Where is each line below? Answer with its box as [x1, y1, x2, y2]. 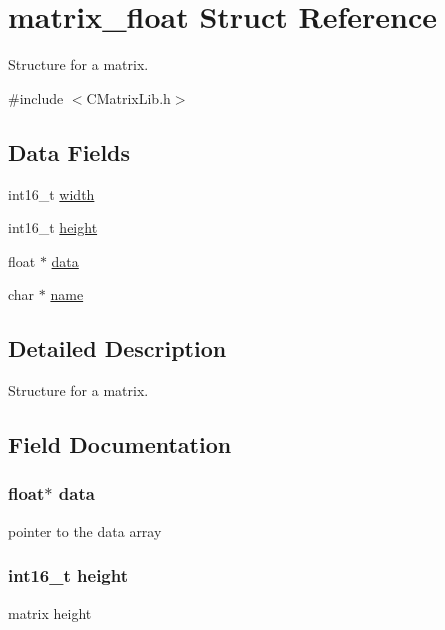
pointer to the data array [8, 520, 162, 541]
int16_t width [8, 183, 95, 204]
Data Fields [8, 136, 131, 167]
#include [8, 87, 64, 108]
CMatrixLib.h [86, 87, 171, 108]
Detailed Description [8, 333, 227, 364]
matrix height [8, 602, 92, 623]
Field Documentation [8, 429, 232, 460]
